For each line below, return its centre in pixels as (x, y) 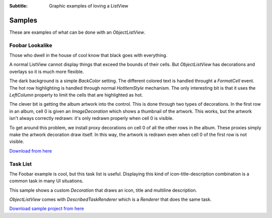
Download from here (31, 151)
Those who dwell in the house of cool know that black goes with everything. (88, 55)
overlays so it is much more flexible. (47, 71)
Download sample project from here (47, 208)
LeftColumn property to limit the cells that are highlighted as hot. (76, 95)
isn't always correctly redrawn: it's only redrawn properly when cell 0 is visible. (91, 118)
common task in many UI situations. (46, 181)
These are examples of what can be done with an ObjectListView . (77, 32)
